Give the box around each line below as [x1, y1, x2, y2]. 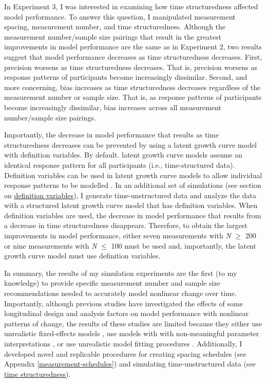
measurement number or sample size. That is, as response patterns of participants [4, 92, 262, 102]
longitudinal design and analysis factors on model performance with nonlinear [4, 308, 249, 319]
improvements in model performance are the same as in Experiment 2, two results [4, 41, 262, 52]
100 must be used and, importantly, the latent [111, 240, 256, 251]
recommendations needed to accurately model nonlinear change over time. [4, 288, 237, 299]
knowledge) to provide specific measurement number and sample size [4, 277, 220, 288]
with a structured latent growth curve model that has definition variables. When [4, 200, 258, 211]
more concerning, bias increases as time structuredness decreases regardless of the [4, 81, 261, 92]
